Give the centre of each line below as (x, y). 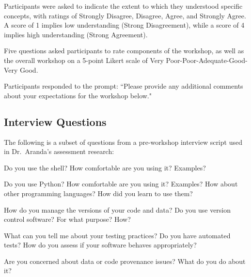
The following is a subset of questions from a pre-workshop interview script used (123, 142)
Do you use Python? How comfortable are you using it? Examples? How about (121, 184)
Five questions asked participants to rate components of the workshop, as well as (124, 51)
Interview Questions (55, 121)
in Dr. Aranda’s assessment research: (59, 151)
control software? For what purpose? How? (67, 219)
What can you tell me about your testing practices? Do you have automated (117, 235)
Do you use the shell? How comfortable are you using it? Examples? (105, 167)
